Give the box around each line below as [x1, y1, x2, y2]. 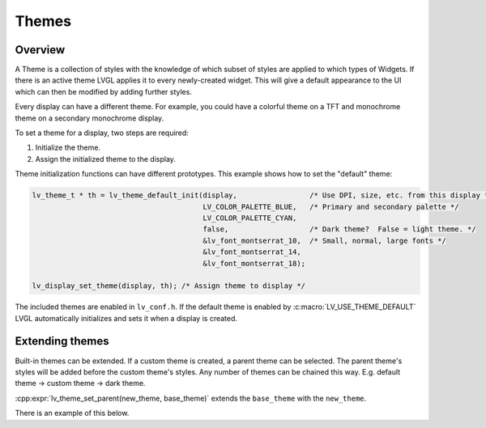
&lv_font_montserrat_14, [202, 248, 301, 256]
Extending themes [15, 334, 109, 348]
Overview [15, 43, 66, 57]
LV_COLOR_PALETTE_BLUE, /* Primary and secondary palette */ [202, 202, 459, 211]
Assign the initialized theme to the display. [35, 154, 176, 163]
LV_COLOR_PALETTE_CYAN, [202, 213, 297, 222]
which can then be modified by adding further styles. [15, 87, 192, 96]
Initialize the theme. [35, 142, 101, 153]
